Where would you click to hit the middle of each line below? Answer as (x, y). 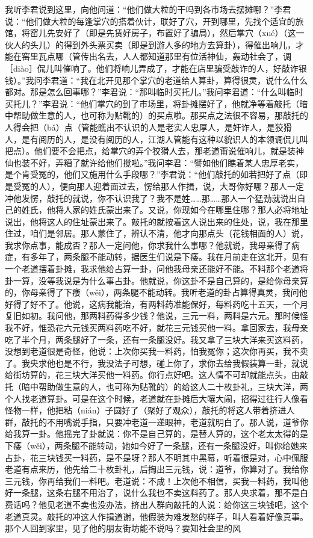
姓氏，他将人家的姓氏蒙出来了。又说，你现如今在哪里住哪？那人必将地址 (165, 210)
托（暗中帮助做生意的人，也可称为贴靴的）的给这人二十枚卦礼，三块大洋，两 (156, 386)
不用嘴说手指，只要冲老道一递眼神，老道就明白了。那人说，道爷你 (177, 422)
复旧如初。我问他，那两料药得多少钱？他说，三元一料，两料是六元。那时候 (152, 316)
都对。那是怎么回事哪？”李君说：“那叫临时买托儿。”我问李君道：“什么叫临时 (154, 92)
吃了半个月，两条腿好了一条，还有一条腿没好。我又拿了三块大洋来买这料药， (156, 339)
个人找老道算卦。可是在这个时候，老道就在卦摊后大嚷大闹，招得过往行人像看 (156, 398)
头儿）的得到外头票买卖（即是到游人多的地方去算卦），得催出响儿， (163, 44)
